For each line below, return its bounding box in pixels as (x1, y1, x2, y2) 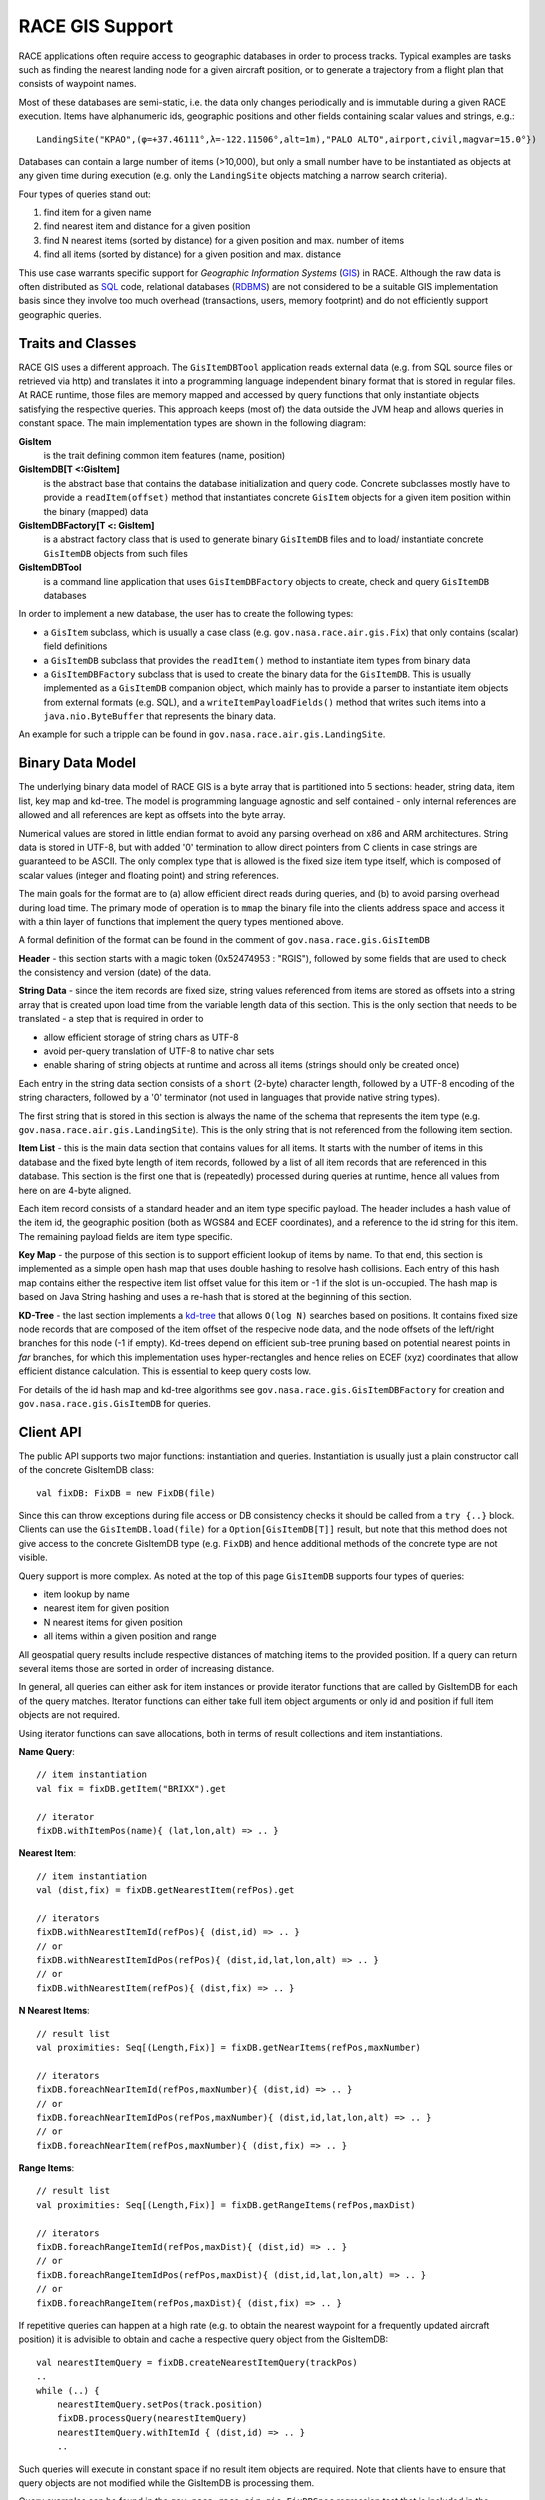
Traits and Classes (18, 335, 137, 352)
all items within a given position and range (43, 1630, 217, 1642)
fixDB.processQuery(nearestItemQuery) (56, 2413, 248, 2424)
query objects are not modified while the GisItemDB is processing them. (18, 2476, 315, 2489)
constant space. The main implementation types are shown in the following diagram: (18, 417, 367, 429)
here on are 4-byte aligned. (18, 1184, 132, 1196)
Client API (18, 1423, 82, 1440)
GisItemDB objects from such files (43, 547, 189, 559)
